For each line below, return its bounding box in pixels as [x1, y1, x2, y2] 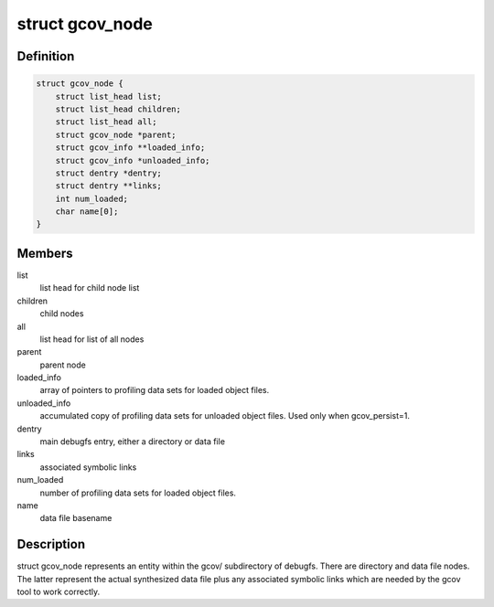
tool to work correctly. [16, 586, 101, 598]
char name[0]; [55, 207, 119, 217]
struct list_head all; [55, 117, 157, 127]
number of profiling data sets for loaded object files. [39, 487, 237, 498]
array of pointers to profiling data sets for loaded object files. [39, 385, 270, 396]
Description [16, 537, 86, 552]
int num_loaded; [55, 193, 128, 204]
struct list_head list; [55, 91, 162, 101]
